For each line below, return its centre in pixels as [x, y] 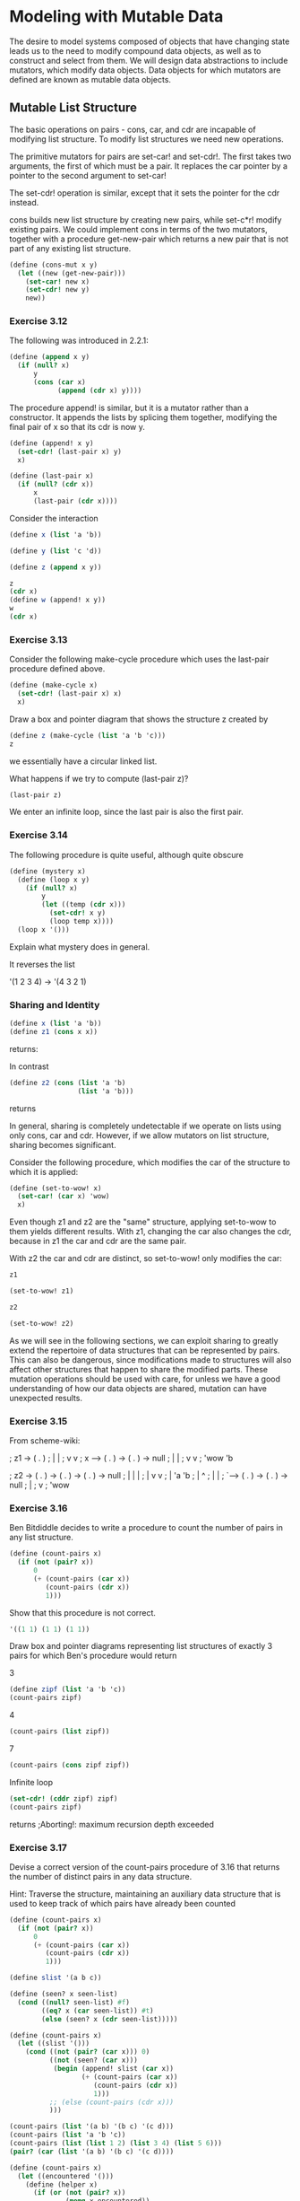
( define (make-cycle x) [54, 685]
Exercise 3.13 [39, 639]
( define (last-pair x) [51, 476]
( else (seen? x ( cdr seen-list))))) [110, 2019]
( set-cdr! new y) [58, 290]
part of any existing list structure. [70, 248]
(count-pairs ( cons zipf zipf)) [69, 1766]
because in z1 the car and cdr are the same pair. [98, 1241]
